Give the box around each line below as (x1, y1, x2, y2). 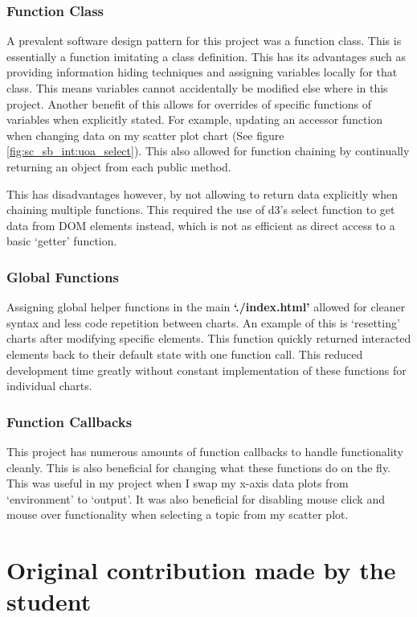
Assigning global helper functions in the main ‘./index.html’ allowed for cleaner (6, 298, 406, 315)
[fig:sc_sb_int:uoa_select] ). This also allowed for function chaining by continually (6, 142, 410, 159)
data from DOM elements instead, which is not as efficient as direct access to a (6, 216, 395, 233)
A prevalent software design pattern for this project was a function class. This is (6, 32, 402, 49)
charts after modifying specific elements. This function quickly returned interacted (6, 330, 411, 347)
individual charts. (6, 377, 92, 394)
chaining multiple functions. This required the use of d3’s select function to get (6, 201, 395, 218)
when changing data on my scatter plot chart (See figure (6, 126, 284, 143)
